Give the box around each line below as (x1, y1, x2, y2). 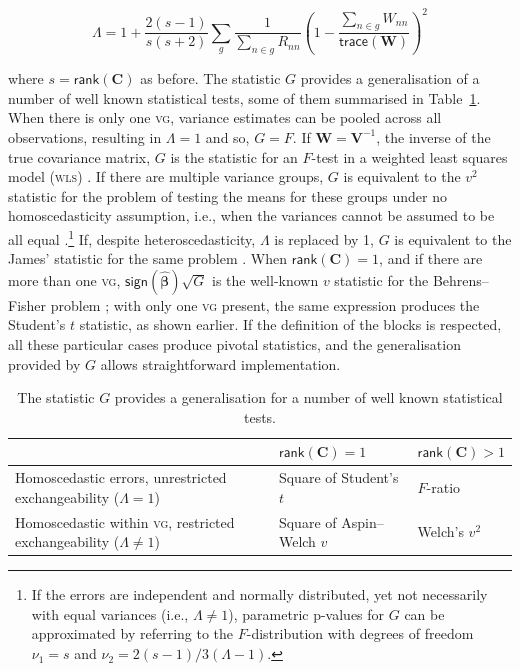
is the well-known (211, 269, 319, 290)
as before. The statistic (140, 68, 281, 89)
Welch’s (417, 521, 464, 542)
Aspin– (341, 511, 384, 532)
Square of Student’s (278, 467, 399, 488)
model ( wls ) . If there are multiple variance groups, (8, 166, 324, 187)
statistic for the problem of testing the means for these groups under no (8, 185, 447, 206)
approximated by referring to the (31, 623, 234, 644)
